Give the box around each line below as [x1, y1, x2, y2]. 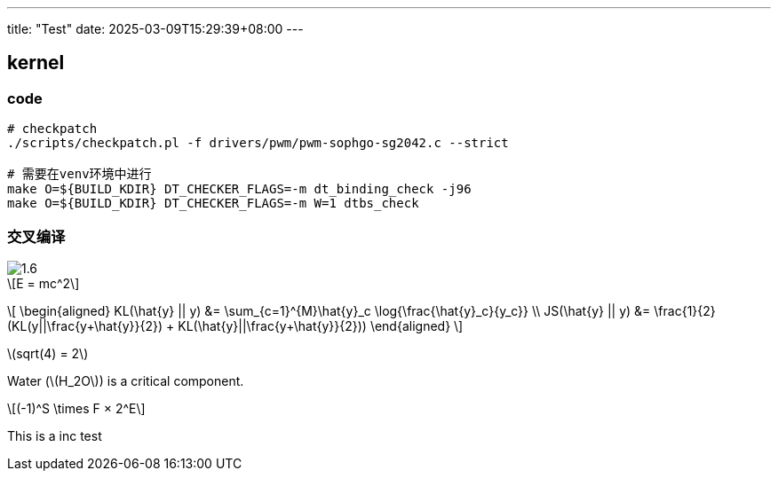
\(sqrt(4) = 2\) [7, 345, 89, 361]
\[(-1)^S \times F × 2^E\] [7, 400, 146, 416]
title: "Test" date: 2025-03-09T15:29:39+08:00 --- [7, 21, 304, 36]
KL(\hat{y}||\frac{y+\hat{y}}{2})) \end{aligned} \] [178, 317, 464, 333]
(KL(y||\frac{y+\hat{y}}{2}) [7, 317, 163, 333]
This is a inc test [7, 427, 102, 443]
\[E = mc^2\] [7, 275, 80, 291]
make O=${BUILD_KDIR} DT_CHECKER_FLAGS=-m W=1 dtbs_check [7, 196, 419, 211]
